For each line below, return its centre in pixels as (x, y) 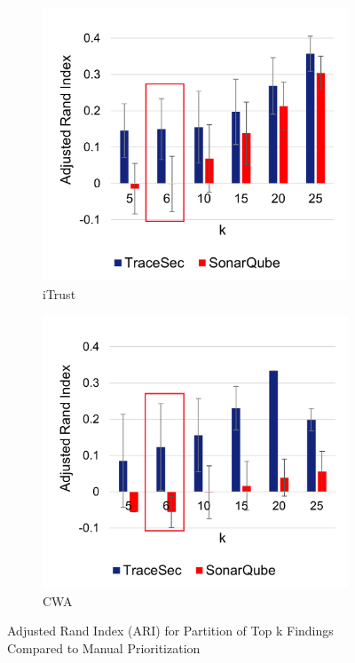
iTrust (59, 293)
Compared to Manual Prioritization (104, 647)
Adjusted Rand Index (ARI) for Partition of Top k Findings (170, 631)
